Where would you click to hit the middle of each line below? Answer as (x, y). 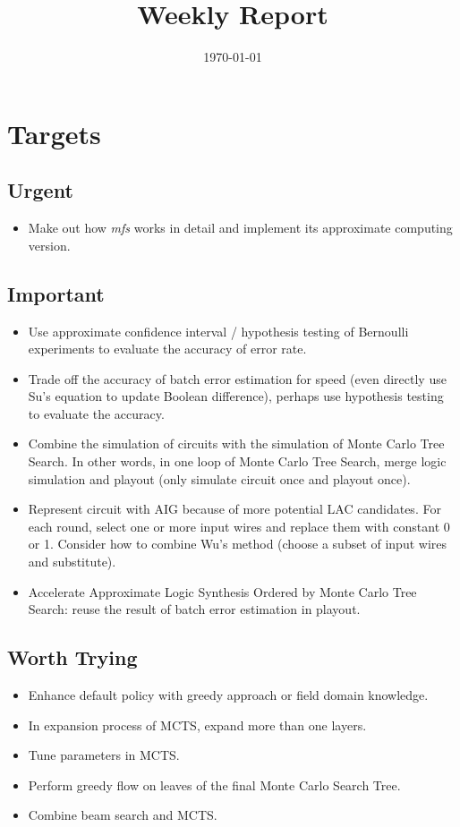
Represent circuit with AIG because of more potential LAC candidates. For (234, 509)
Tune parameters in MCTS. (104, 755)
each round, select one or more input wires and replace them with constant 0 (239, 526)
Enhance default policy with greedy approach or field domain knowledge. (228, 695)
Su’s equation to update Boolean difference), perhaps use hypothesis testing (236, 396)
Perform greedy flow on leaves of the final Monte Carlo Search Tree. (214, 784)
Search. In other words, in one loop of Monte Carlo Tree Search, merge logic (237, 461)
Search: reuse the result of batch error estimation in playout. (194, 609)
